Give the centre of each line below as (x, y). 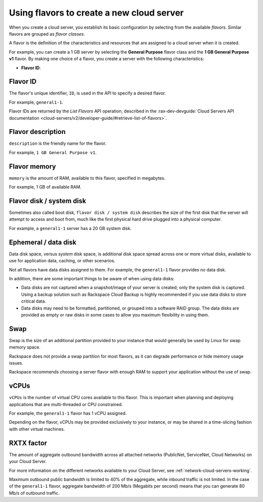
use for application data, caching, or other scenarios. (62, 261)
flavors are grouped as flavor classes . (47, 34)
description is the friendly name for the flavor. (58, 143)
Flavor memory (32, 166)
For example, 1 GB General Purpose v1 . (53, 152)
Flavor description (37, 132)
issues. (16, 363)
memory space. (25, 347)
